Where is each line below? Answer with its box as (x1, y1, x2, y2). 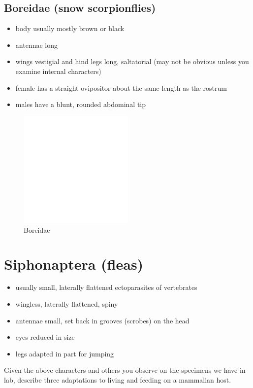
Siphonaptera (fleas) (4, 253, 144, 274)
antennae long (15, 39, 58, 50)
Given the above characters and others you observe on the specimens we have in (4, 365, 246, 375)
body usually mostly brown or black (15, 23, 125, 34)
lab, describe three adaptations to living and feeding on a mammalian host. (4, 375, 231, 385)
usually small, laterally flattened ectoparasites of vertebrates (15, 282, 197, 292)
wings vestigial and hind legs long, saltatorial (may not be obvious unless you (15, 56, 249, 67)
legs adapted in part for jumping (15, 348, 114, 358)
